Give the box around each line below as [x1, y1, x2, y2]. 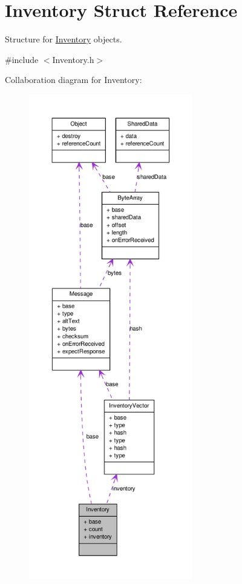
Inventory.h [52, 53, 94, 65]
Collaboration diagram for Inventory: [5, 73, 142, 86]
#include [5, 53, 39, 65]
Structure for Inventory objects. [5, 33, 122, 45]
